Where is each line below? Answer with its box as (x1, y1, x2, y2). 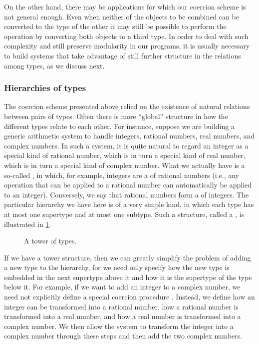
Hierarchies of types (4, 81, 86, 94)
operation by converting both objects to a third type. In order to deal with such (4, 30, 249, 41)
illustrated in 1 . (4, 218, 51, 229)
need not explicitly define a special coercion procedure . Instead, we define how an (4, 291, 255, 302)
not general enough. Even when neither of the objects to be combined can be (4, 11, 239, 21)
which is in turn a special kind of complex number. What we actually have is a (4, 159, 245, 170)
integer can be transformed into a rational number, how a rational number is (4, 301, 239, 311)
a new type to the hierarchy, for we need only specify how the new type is (4, 262, 230, 272)
